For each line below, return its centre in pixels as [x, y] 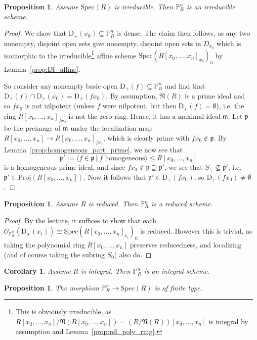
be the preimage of [32, 128]
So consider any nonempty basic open [61, 85]
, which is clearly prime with [146, 137]
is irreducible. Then [144, 6]
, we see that [184, 167]
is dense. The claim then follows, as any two [183, 33]
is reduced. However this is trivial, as [196, 231]
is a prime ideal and [215, 96]
